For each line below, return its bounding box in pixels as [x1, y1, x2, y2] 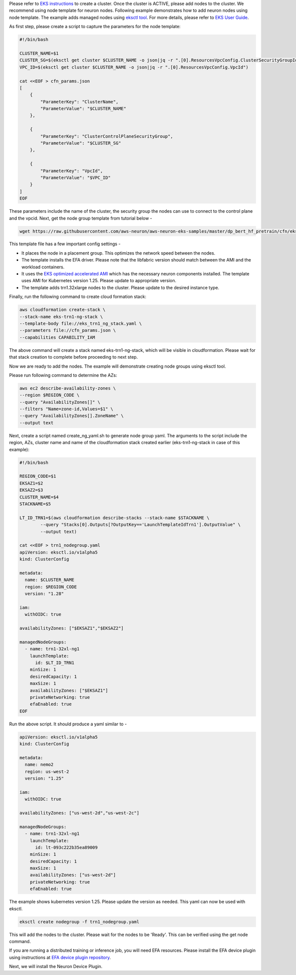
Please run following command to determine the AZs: [9, 372, 117, 378]
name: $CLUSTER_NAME [25, 577, 74, 583]
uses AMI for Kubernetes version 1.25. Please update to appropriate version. [21, 278, 177, 284]
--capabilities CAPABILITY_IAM [19, 335, 96, 340]
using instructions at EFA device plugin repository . [9, 954, 111, 960]
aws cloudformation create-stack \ [19, 307, 106, 313]
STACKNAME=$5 [19, 501, 51, 507]
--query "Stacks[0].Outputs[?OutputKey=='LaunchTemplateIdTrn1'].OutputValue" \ [40, 522, 241, 527]
